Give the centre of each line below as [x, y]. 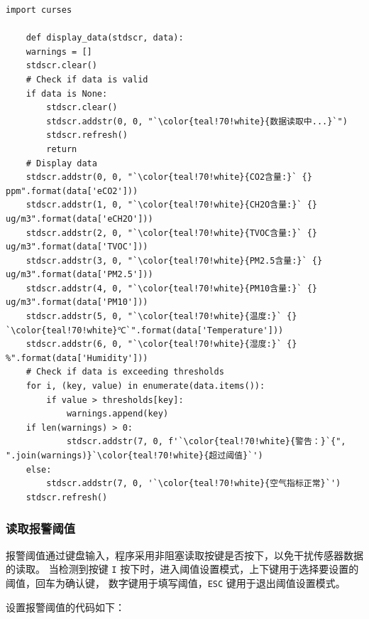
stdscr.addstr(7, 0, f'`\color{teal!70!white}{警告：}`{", [206, 442]
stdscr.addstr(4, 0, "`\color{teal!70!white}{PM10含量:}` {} [171, 288]
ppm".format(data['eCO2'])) [72, 191]
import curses [39, 10]
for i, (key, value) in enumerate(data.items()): [145, 386]
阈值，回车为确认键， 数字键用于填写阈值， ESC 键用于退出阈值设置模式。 [176, 582]
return [62, 149]
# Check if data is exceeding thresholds [125, 372]
